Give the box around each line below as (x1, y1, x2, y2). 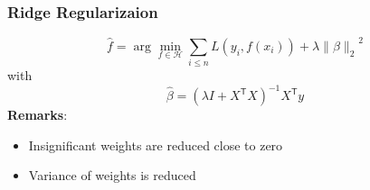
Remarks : (7, 105, 68, 124)
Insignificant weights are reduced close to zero (28, 135, 283, 154)
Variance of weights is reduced (28, 166, 196, 185)
